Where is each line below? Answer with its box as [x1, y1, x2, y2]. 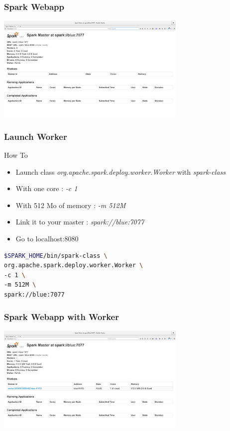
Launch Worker [4, 130, 67, 142]
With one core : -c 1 [15, 183, 78, 194]
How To [4, 150, 28, 160]
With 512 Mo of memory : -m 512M [15, 200, 126, 210]
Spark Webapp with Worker [4, 310, 119, 323]
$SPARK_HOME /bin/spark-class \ [4, 252, 108, 259]
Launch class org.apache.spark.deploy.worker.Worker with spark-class [15, 166, 226, 177]
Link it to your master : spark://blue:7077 [15, 216, 144, 227]
